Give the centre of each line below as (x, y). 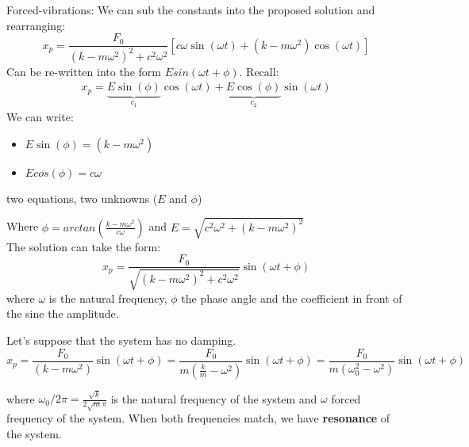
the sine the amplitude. (63, 313)
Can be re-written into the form (84, 71)
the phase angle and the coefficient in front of (292, 298)
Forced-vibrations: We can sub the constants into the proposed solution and (191, 10)
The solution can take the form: (84, 246)
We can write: (40, 117)
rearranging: (36, 25)
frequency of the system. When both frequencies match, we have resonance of (198, 418)
